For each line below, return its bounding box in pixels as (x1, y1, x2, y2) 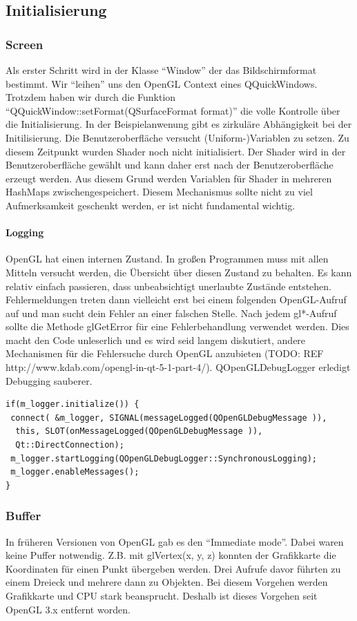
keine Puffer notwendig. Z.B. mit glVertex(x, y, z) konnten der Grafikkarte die (6, 548, 336, 562)
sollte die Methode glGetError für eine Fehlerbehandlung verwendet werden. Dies (6, 319, 349, 334)
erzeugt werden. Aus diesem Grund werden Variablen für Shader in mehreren (6, 171, 332, 185)
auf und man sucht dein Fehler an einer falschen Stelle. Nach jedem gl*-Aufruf (6, 305, 337, 320)
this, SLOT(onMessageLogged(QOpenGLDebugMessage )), (15, 426, 263, 437)
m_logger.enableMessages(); (10, 467, 139, 477)
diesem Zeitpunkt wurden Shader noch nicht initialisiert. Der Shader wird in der (6, 144, 346, 158)
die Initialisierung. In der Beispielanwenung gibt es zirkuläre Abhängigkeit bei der (6, 117, 352, 131)
